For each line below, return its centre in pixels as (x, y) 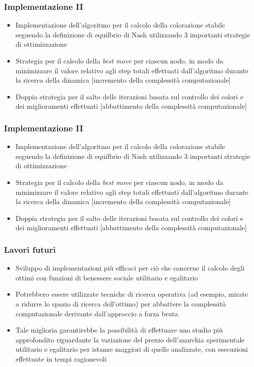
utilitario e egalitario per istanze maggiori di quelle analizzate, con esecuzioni (132, 349)
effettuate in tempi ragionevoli (61, 358)
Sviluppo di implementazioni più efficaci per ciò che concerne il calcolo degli (130, 268)
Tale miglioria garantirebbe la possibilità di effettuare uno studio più (119, 330)
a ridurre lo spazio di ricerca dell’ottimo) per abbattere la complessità (121, 303)
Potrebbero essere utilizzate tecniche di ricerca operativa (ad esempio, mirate (132, 294)
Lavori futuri (30, 249)
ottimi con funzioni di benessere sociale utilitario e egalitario (107, 277)
